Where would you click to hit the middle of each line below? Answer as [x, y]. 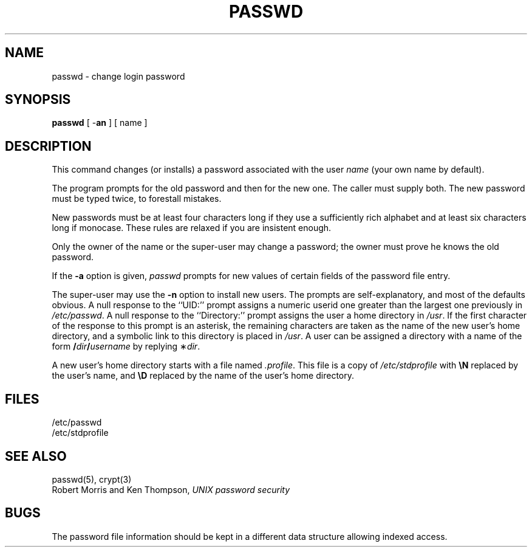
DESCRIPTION [48, 146]
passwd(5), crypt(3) [92, 479]
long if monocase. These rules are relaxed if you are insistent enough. [192, 228]
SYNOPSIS [38, 100]
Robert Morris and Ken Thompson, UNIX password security [171, 489]
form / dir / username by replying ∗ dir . [126, 347]
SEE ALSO [36, 456]
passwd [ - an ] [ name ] [100, 123]
